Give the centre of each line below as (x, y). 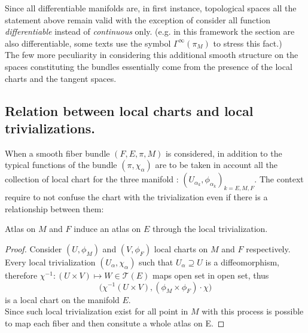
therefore (21, 275)
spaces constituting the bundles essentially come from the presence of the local (149, 66)
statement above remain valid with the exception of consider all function (138, 19)
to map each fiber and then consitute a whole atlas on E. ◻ (115, 323)
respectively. (268, 248)
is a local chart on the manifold (62, 299)
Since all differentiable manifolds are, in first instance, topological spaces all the (151, 8)
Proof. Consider (33, 248)
